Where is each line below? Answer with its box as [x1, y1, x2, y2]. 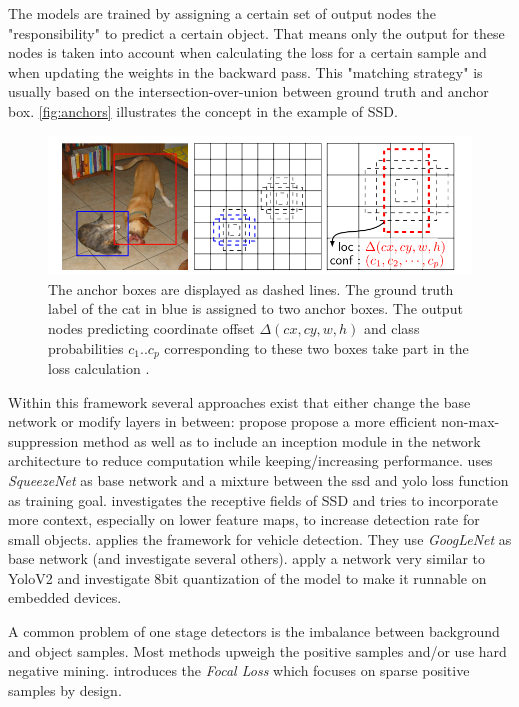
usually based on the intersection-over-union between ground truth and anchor [8, 81, 489, 102]
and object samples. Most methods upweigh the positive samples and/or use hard [8, 640, 507, 661]
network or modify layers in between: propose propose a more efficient [8, 411, 437, 432]
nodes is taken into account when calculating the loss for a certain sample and [8, 42, 487, 63]
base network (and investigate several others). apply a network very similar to [8, 548, 485, 569]
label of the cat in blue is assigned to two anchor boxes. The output [48, 298, 463, 319]
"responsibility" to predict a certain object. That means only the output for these [8, 22, 505, 43]
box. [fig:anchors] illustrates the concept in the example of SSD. [8, 100, 398, 121]
